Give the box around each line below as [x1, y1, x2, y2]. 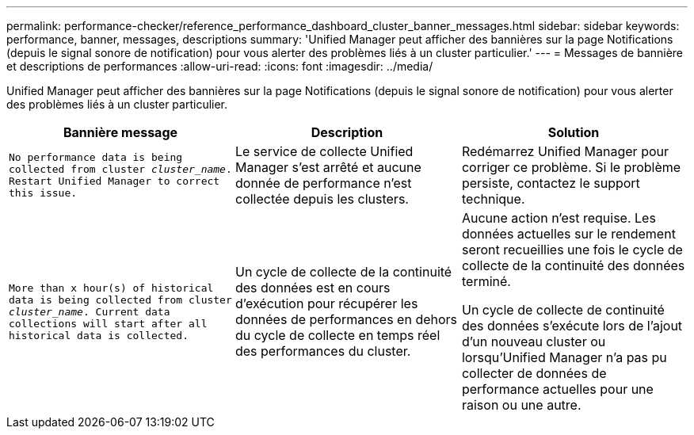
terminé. [461, 273, 511, 289]
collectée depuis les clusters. [235, 191, 409, 207]
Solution [547, 124, 600, 140]
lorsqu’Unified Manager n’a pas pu [461, 349, 667, 365]
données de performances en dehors [235, 311, 458, 327]
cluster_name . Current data [9, 305, 170, 318]
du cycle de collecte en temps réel [235, 327, 440, 343]
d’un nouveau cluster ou [461, 334, 606, 349]
